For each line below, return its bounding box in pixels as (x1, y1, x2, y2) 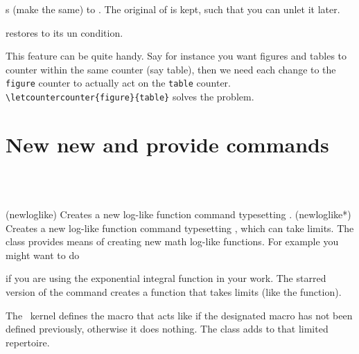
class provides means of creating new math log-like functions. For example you (6, 234, 339, 249)
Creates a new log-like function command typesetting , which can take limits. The (6, 220, 354, 235)
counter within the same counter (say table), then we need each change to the (6, 62, 336, 76)
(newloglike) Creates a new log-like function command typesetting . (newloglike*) (6, 207, 351, 221)
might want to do (6, 247, 80, 262)
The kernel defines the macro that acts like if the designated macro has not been (6, 308, 353, 322)
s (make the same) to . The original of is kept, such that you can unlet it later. (6, 2, 340, 16)
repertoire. (6, 335, 50, 349)
